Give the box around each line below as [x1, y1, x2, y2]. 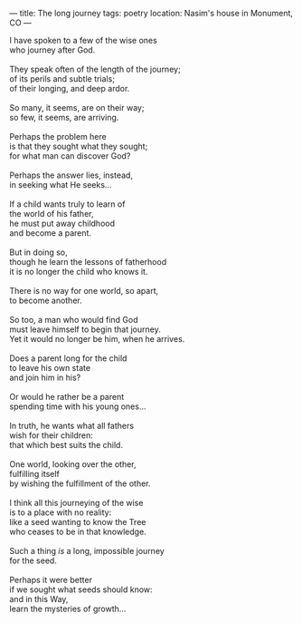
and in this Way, [9, 594, 69, 604]
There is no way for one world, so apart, [9, 286, 159, 296]
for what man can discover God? [9, 151, 131, 161]
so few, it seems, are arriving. [9, 112, 119, 122]
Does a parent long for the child [9, 353, 127, 364]
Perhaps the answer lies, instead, [9, 170, 134, 180]
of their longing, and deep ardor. [9, 83, 130, 93]
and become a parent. [9, 228, 92, 238]
